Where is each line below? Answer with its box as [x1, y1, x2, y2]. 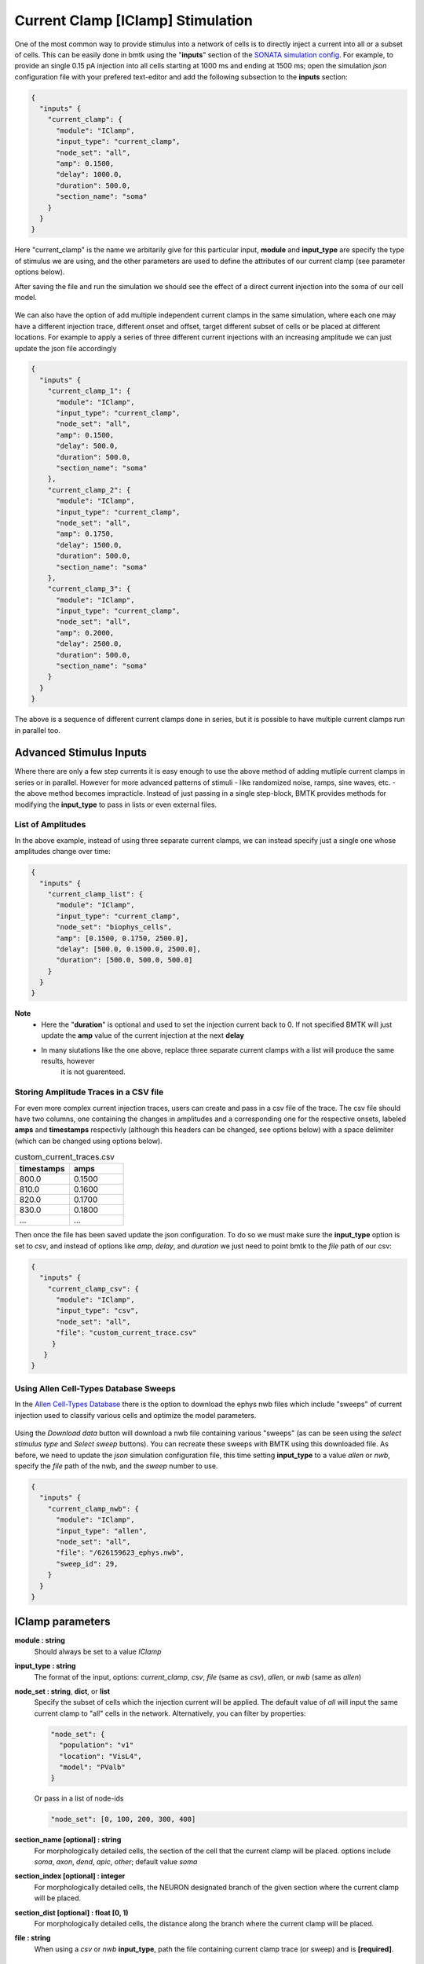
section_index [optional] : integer [14, 1871, 126, 1881]
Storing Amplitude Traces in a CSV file [14, 1086, 164, 1097]
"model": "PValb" [59, 1762, 126, 1772]
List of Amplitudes [14, 819, 86, 830]
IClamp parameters [14, 1615, 111, 1629]
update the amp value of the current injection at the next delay [41, 1031, 245, 1040]
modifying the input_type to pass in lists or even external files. [14, 800, 217, 809]
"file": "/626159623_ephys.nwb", [56, 1548, 185, 1557]
